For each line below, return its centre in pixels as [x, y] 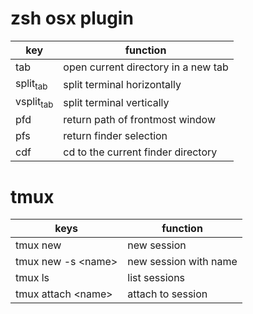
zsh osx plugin [72, 18]
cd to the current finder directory [140, 152]
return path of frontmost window [140, 120]
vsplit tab [34, 103]
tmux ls [32, 278]
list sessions [156, 278]
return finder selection [115, 136]
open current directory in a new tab [146, 67]
